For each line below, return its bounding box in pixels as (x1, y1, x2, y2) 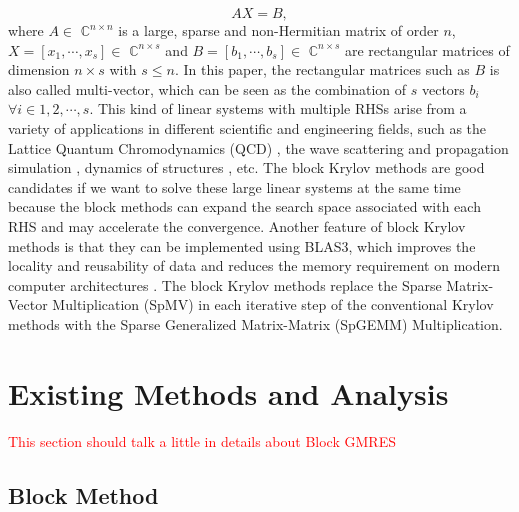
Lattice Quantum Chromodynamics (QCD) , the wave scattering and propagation (8, 137, 509, 158)
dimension (8, 59, 70, 80)
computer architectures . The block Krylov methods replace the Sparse (8, 274, 442, 295)
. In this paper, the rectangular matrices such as (174, 59, 470, 80)
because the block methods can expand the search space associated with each (8, 196, 481, 217)
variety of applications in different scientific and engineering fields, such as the (8, 117, 487, 138)
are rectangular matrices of (344, 39, 510, 60)
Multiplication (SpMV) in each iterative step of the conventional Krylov (52, 294, 494, 315)
